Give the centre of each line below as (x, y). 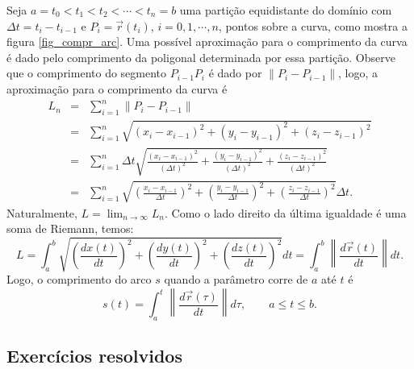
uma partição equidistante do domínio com (286, 10)
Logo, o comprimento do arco (79, 279)
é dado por (235, 73)
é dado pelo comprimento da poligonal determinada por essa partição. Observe (201, 57)
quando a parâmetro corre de (236, 279)
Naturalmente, (42, 212)
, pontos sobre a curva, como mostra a (313, 25)
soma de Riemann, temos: (70, 228)
